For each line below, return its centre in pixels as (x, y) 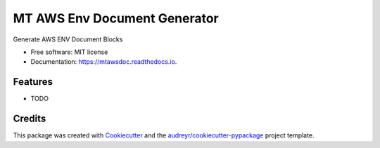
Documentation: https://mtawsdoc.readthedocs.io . (104, 62)
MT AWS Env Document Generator (116, 18)
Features (33, 82)
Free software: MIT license (69, 52)
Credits (30, 119)
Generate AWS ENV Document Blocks (68, 39)
